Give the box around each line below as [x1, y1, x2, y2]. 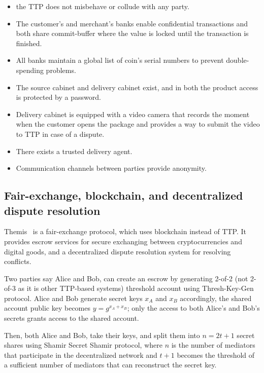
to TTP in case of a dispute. [16, 128, 105, 139]
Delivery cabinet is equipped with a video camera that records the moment [16, 108, 250, 119]
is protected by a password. [16, 92, 101, 102]
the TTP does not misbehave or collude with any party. [16, 1, 189, 11]
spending [16, 64, 44, 75]
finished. [16, 38, 42, 48]
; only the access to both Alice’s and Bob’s [127, 303, 260, 313]
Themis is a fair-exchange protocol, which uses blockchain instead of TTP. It [4, 226, 247, 237]
